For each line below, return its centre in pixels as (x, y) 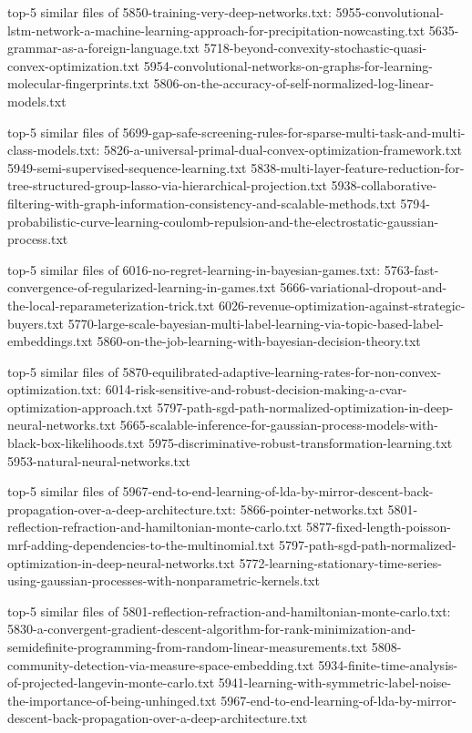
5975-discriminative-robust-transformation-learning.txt (300, 443)
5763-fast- (411, 269)
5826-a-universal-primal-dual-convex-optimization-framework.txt (283, 150)
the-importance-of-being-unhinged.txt (112, 700)
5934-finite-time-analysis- (388, 664)
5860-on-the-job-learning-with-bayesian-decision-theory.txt (259, 341)
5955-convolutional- (390, 12)
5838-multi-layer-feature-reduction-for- (358, 167)
